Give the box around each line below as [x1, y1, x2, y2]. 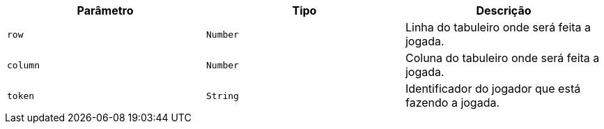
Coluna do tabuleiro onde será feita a [405, 51, 600, 65]
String [206, 90, 239, 101]
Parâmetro [77, 3, 134, 17]
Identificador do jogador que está [405, 82, 581, 96]
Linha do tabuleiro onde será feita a [405, 20, 591, 34]
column [7, 59, 40, 70]
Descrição [476, 3, 532, 17]
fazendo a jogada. [405, 96, 500, 109]
